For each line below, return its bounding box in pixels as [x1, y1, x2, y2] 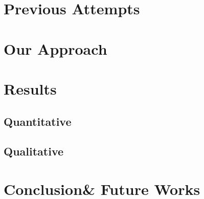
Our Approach [4, 38, 107, 59]
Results [4, 78, 57, 99]
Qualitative [4, 143, 64, 159]
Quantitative [4, 113, 72, 129]
